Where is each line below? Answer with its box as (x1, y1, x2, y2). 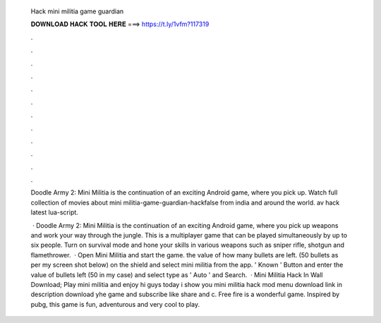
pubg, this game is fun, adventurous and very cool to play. (30, 300, 200, 308)
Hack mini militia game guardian (30, 7, 124, 16)
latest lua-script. (30, 208, 79, 217)
